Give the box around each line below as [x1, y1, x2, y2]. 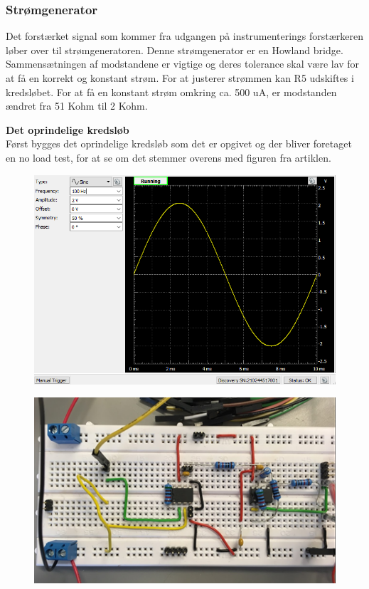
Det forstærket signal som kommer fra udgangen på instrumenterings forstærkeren [6, 28, 364, 43]
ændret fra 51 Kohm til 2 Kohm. [6, 98, 148, 113]
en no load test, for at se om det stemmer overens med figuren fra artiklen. [6, 150, 331, 165]
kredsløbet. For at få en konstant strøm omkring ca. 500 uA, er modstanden [6, 84, 337, 99]
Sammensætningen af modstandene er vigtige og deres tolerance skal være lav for [6, 56, 360, 71]
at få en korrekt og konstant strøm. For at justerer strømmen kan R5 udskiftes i [6, 71, 354, 85]
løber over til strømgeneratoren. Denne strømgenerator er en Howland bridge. [6, 42, 343, 57]
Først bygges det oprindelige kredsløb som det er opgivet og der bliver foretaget [6, 136, 352, 151]
